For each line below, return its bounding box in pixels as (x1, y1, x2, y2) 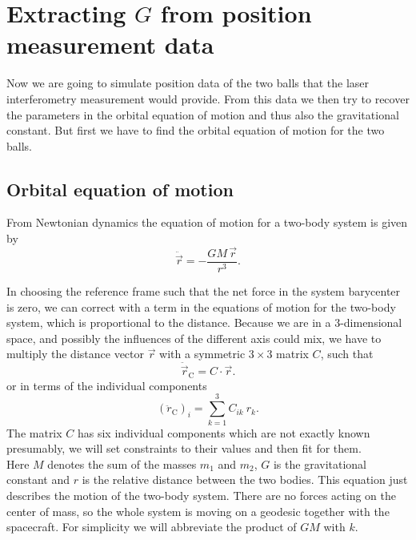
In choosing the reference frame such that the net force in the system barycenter (6, 282, 401, 299)
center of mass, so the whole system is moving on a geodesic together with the (6, 502, 390, 519)
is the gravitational (273, 455, 366, 472)
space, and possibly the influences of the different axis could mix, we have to (6, 329, 382, 346)
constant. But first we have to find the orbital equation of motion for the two (6, 122, 385, 139)
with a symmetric (159, 345, 246, 362)
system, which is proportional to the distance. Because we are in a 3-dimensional (6, 314, 402, 331)
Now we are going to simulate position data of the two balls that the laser (6, 75, 370, 91)
